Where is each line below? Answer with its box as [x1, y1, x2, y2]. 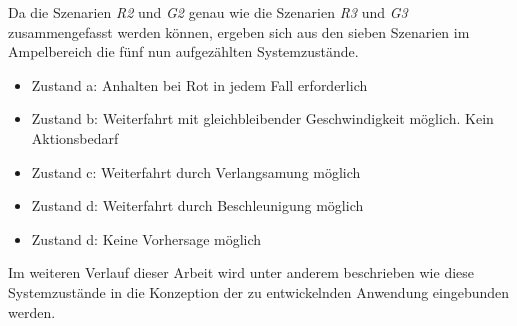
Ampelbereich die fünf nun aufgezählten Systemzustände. [8, 41, 359, 62]
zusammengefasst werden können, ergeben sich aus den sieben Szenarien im [8, 21, 470, 42]
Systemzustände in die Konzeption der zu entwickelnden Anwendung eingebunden [8, 281, 510, 302]
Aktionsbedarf [31, 127, 119, 148]
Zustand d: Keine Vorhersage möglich [31, 228, 262, 249]
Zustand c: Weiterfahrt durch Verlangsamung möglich [31, 161, 361, 182]
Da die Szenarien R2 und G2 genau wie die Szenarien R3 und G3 [8, 2, 408, 22]
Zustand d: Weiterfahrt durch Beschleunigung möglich [31, 195, 364, 216]
